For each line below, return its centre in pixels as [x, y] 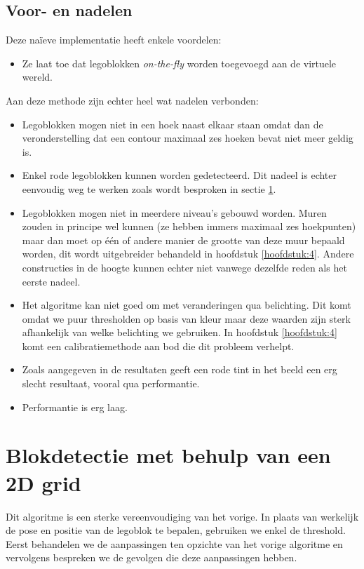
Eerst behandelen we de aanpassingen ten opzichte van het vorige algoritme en [174, 543]
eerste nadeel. [51, 281]
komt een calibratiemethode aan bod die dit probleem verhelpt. [158, 346]
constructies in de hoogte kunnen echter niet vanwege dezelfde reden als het [184, 267]
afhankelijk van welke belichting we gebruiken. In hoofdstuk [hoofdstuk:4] [180, 332]
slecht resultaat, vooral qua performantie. [111, 383]
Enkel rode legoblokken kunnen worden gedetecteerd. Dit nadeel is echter [180, 175]
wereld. [38, 77]
